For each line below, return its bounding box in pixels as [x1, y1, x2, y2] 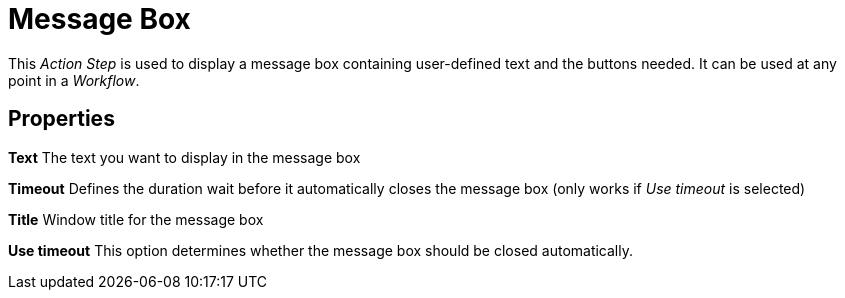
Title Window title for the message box [8, 210, 264, 228]
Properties [8, 106, 115, 132]
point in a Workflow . [8, 71, 140, 89]
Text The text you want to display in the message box [8, 148, 361, 166]
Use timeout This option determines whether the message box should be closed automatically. [8, 241, 634, 259]
